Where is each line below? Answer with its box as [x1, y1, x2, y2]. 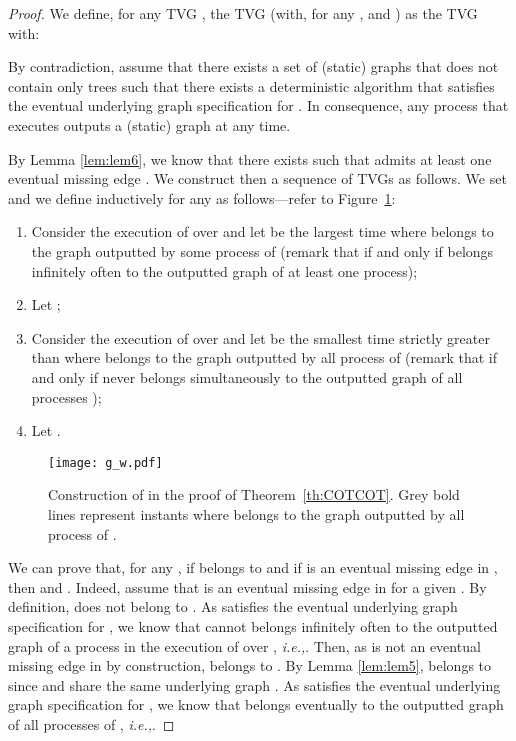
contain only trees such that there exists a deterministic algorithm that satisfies [8, 75, 495, 96]
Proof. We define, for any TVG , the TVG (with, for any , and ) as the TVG [8, 3, 478, 23]
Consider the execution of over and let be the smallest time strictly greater [31, 327, 490, 348]
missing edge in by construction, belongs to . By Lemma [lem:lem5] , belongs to [8, 655, 492, 676]
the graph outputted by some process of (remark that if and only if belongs [31, 240, 494, 261]
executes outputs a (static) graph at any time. [8, 114, 291, 135]
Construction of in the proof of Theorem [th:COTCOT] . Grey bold [48, 484, 460, 505]
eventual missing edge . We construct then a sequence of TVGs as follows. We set [8, 168, 507, 189]
